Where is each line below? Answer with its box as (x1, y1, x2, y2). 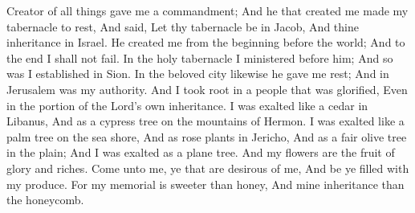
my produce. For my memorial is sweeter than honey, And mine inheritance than (6, 175, 405, 192)
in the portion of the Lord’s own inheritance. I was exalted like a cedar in (6, 96, 368, 113)
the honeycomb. (6, 191, 84, 208)
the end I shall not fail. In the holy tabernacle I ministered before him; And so (6, 49, 393, 66)
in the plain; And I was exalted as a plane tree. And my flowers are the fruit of (6, 144, 395, 161)
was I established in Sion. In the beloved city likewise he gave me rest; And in (6, 65, 389, 82)
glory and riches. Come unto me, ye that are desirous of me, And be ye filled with (6, 159, 409, 176)
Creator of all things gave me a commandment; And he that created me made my (6, 2, 409, 18)
